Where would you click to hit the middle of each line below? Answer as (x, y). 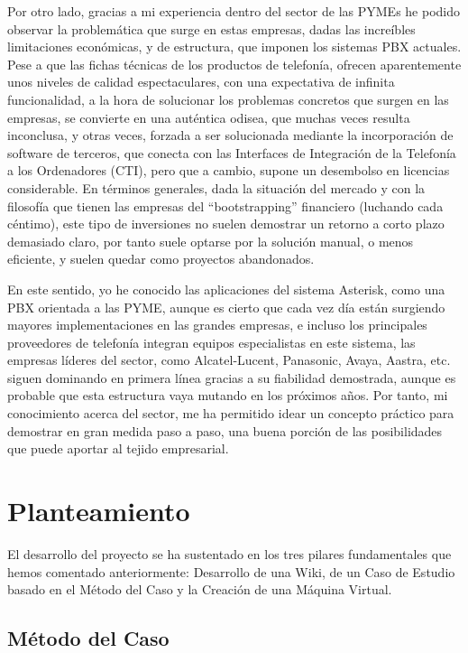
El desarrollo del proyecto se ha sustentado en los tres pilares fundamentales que (229, 553)
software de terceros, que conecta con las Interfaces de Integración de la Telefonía (232, 152)
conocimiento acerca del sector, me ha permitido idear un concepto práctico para (231, 413)
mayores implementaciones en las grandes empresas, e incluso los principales (217, 325)
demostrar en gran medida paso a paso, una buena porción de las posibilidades (225, 430)
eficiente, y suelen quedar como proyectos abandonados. (161, 259)
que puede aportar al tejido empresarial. (118, 448)
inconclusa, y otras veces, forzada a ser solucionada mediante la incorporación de (230, 135)
